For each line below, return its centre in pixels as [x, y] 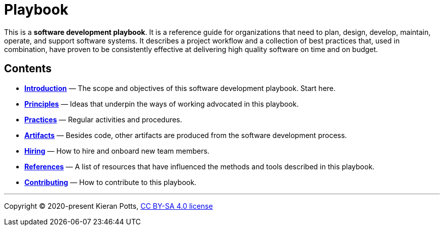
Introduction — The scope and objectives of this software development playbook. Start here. [180, 88]
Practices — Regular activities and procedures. [103, 119]
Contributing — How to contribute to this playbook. [110, 182]
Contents [28, 69]
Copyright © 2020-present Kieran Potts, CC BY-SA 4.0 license [108, 206]
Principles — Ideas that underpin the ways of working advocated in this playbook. [162, 104]
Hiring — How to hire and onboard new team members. [117, 151]
